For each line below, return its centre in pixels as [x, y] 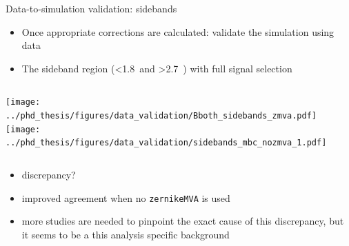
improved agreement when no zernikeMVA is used [126, 197]
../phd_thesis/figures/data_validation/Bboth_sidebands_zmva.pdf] [161, 116]
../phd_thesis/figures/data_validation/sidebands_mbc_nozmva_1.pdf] [166, 143]
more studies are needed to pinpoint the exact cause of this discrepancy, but [183, 221]
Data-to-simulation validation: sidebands [91, 8]
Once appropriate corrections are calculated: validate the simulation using [178, 31]
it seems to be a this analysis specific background [126, 234]
